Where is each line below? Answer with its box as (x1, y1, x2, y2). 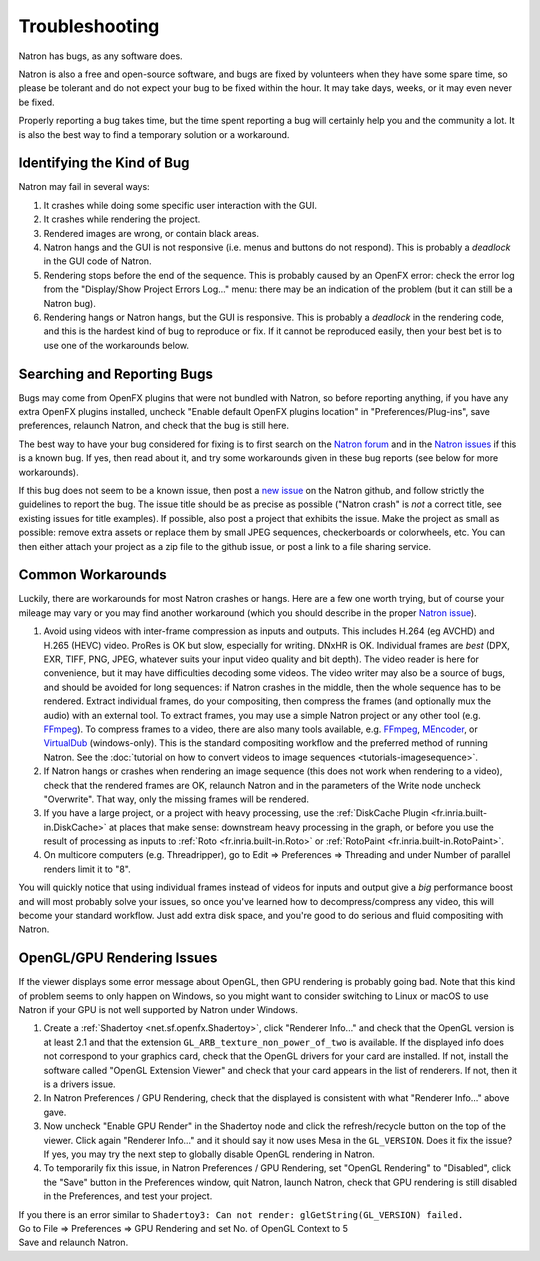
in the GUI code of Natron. (43, 255, 152, 267)
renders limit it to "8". (43, 863, 132, 875)
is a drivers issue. (43, 1078, 116, 1090)
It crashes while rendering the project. (43, 213, 201, 225)
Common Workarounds (18, 566, 167, 584)
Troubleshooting (18, 15, 160, 37)
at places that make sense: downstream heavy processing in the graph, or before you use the (108, 821, 494, 833)
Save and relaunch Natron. (18, 1236, 129, 1249)
